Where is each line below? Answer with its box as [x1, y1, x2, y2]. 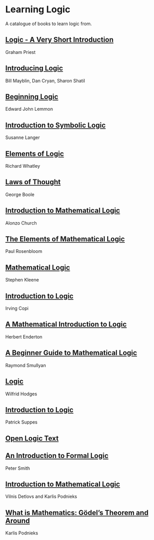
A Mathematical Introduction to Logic [5, 320, 127, 329]
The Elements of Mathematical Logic [5, 235, 125, 244]
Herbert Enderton [5, 333, 43, 339]
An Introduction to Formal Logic [5, 451, 109, 460]
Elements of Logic [5, 149, 64, 158]
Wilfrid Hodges [5, 391, 37, 397]
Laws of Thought [5, 178, 61, 187]
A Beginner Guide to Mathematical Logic [5, 349, 138, 357]
